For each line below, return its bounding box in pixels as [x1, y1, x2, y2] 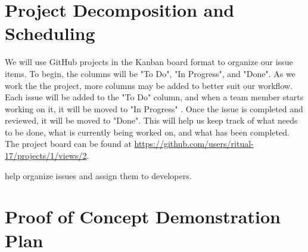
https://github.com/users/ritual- [134, 137, 254, 150]
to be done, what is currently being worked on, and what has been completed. [5, 125, 290, 138]
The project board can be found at [5, 137, 132, 150]
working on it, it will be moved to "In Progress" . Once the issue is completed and [5, 102, 303, 115]
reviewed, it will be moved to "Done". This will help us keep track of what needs [5, 114, 298, 127]
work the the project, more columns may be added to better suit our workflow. [5, 79, 293, 91]
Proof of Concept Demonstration [5, 204, 281, 229]
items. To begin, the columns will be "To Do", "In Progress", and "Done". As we [5, 67, 295, 79]
